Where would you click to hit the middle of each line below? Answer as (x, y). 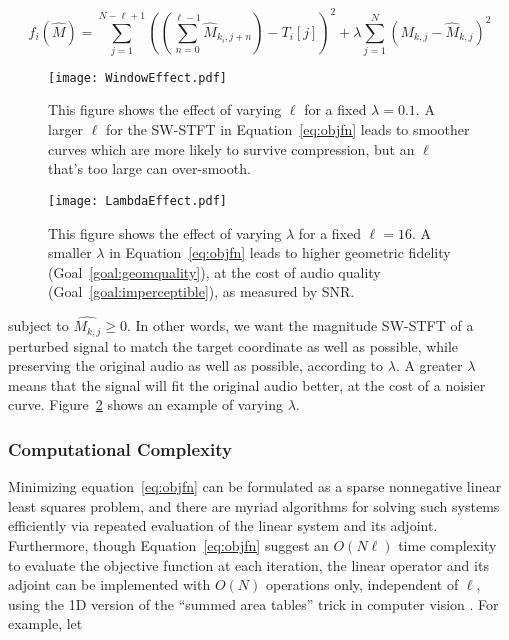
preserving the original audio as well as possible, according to (196, 365)
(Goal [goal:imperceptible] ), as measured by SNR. (201, 291)
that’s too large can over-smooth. (149, 168)
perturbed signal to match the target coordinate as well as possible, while (233, 345)
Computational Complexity (120, 448)
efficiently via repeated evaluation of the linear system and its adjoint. (223, 525)
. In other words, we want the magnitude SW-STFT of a (300, 325)
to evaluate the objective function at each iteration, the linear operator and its (248, 564)
